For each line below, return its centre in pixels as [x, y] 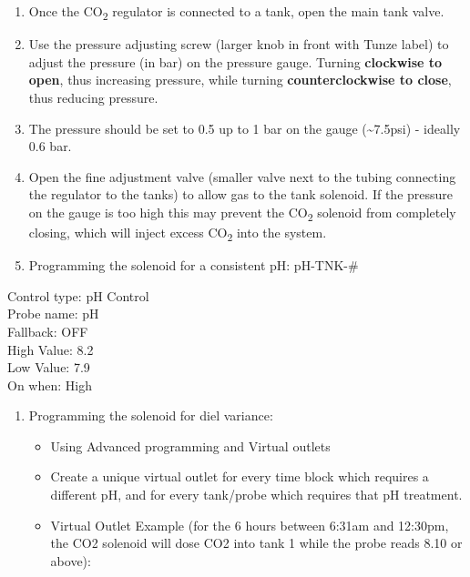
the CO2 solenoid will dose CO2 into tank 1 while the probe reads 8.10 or [256, 543]
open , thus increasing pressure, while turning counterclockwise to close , [240, 80]
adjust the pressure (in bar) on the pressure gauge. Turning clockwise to [235, 61]
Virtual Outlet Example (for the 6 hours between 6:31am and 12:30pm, [250, 525]
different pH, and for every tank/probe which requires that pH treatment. [256, 495]
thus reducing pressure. [93, 97]
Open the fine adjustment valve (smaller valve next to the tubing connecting [242, 176]
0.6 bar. [50, 146]
